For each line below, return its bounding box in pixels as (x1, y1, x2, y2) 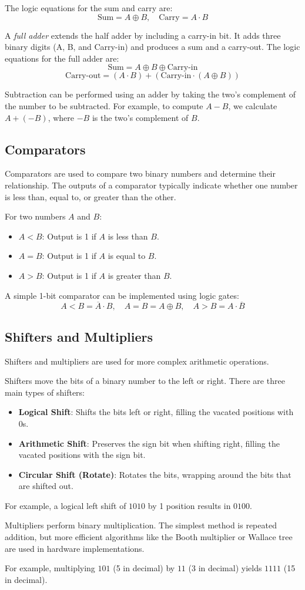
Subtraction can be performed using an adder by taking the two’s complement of (5, 88, 296, 100)
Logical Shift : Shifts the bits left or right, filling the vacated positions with (18, 406, 294, 418)
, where (48, 111, 75, 123)
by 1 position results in (148, 499, 231, 511)
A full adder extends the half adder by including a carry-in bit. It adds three (5, 29, 281, 41)
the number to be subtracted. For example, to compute (5, 99, 203, 112)
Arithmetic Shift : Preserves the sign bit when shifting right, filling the (18, 437, 280, 449)
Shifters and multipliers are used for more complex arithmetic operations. (5, 355, 269, 367)
